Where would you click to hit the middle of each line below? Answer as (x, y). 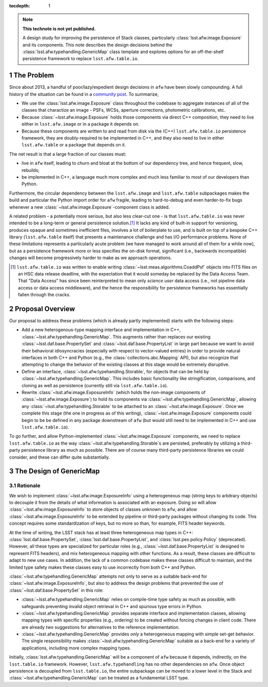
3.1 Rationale (25, 485)
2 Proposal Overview (42, 309)
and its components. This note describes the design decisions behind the (98, 45)
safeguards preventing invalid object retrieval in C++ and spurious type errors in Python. (112, 606)
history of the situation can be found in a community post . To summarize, (84, 94)
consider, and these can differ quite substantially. (60, 457)
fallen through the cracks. (44, 295)
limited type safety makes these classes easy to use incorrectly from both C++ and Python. (102, 567)
